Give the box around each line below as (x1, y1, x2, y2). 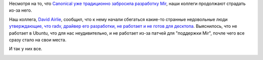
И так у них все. (9, 46, 42, 52)
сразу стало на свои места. (9, 37, 67, 42)
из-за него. (9, 7, 33, 13)
